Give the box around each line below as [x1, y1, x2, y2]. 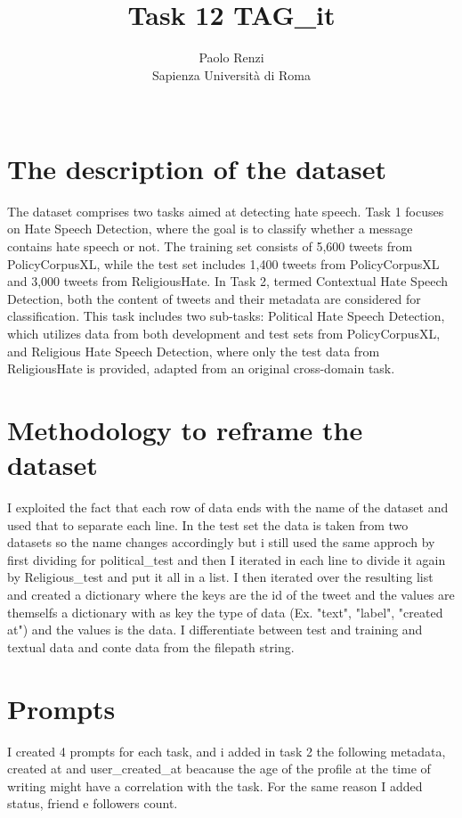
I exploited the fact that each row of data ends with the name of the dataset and [7, 498, 449, 517]
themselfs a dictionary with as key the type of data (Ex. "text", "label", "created [7, 602, 443, 621]
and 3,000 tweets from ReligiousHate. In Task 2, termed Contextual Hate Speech [7, 272, 449, 290]
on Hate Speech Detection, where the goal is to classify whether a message [7, 219, 413, 238]
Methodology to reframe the [7, 411, 363, 447]
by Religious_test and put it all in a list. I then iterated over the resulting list [7, 568, 434, 586]
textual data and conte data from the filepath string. [7, 637, 295, 656]
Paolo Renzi [199, 48, 264, 67]
